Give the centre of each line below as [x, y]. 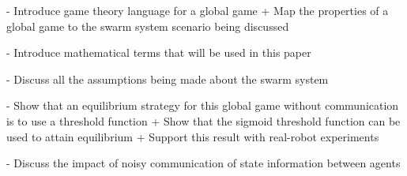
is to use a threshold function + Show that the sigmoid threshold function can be [203, 120]
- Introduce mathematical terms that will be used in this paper [159, 52]
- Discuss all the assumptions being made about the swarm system [168, 79]
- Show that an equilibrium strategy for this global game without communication [203, 105]
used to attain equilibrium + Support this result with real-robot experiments [193, 136]
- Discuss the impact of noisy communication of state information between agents [203, 163]
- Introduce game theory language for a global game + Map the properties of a [198, 10]
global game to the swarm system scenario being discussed [148, 26]
